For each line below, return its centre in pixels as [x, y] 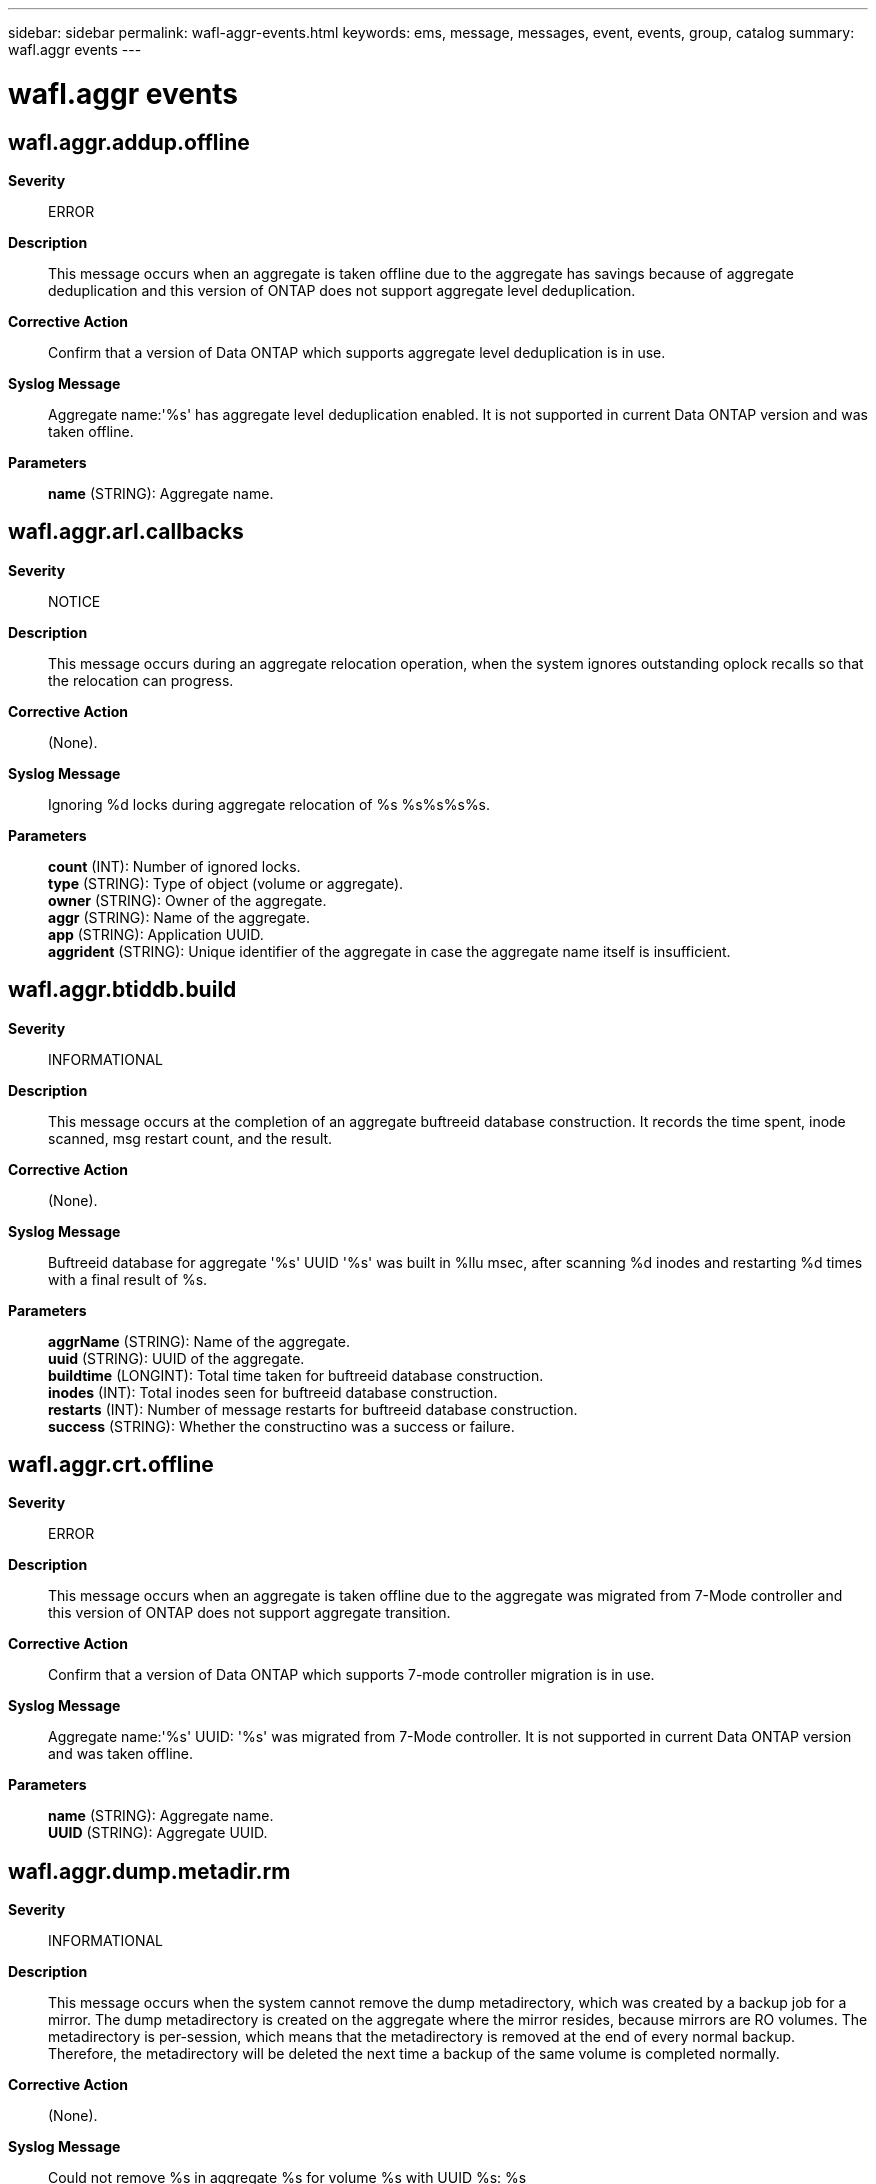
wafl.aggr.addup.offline [129, 142]
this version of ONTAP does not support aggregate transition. [249, 1613]
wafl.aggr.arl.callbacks [126, 532]
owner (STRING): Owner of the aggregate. [187, 900]
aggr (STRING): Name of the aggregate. [179, 917]
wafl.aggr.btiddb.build [122, 990]
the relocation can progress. [141, 680]
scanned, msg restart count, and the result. [190, 1138]
